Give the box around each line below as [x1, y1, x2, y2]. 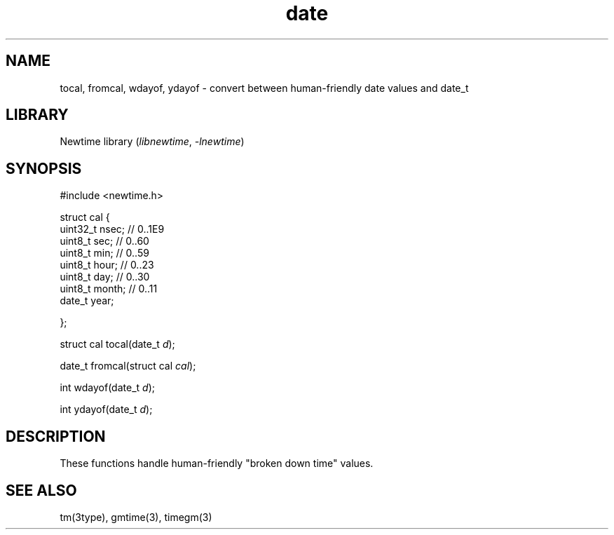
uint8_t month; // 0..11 [60, 283, 158, 295]
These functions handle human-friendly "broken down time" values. [60, 457, 374, 470]
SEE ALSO [6, 481, 77, 499]
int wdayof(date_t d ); [60, 381, 156, 394]
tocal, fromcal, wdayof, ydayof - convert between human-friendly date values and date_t [60, 81, 469, 94]
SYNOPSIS [6, 159, 82, 177]
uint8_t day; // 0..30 [60, 271, 150, 283]
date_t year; [60, 294, 114, 307]
